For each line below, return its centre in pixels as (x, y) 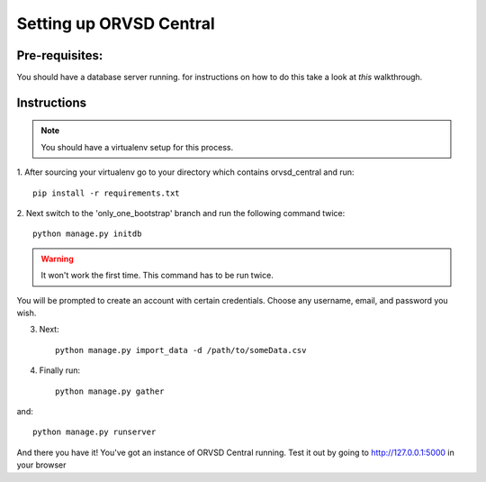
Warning (57, 259)
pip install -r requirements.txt (106, 193)
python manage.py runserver (94, 432)
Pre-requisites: (60, 55)
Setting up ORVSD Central (116, 23)
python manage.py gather (110, 391)
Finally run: (60, 370)
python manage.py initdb (87, 234)
